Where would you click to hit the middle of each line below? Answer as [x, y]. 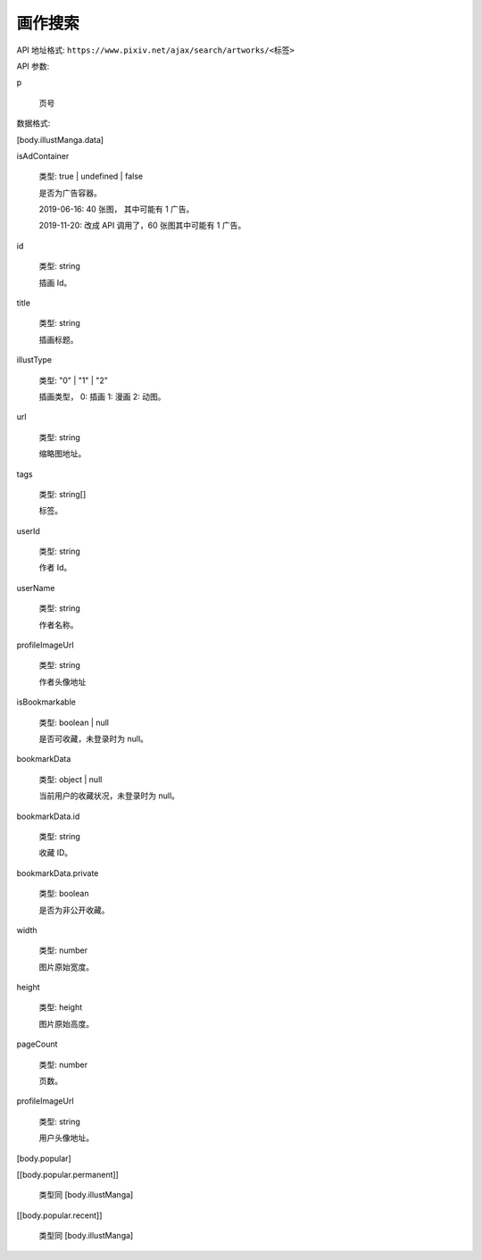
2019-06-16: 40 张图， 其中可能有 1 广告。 [116, 209]
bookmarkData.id [48, 816]
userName [36, 588]
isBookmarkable [46, 702]
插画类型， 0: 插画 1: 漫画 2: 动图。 [102, 396]
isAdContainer [43, 155]
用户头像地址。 [66, 1138]
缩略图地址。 [62, 454]
